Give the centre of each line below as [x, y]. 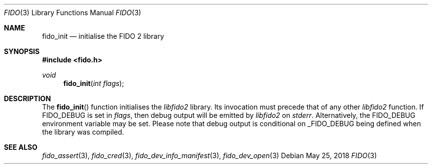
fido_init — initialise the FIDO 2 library [103, 36]
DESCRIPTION [28, 98]
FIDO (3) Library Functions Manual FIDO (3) [73, 13]
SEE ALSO [21, 147]
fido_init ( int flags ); [94, 83]
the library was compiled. [83, 132]
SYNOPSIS [22, 51]
